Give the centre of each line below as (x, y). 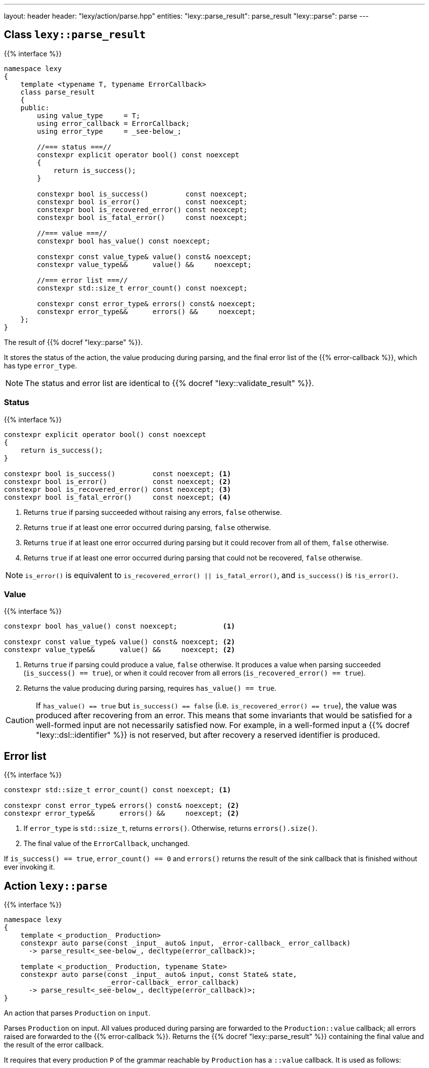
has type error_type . (41, 365)
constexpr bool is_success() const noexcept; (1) (118, 473)
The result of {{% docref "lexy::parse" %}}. (73, 342)
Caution (20, 720)
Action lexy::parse (56, 886)
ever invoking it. (30, 867)
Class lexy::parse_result (75, 35)
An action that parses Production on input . (77, 1013)
